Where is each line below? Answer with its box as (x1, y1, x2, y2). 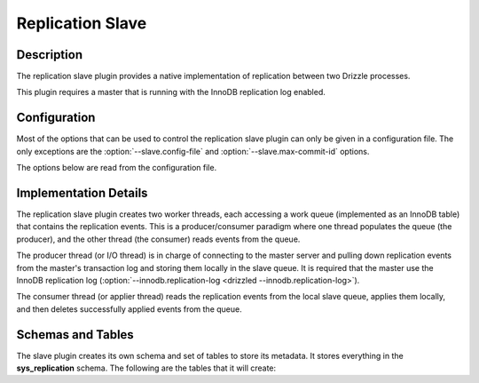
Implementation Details (16, 185, 148, 200)
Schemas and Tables (16, 327, 135, 342)
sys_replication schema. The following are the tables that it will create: (16, 363, 277, 373)
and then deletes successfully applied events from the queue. (16, 303, 243, 315)
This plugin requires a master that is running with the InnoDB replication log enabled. (16, 87, 326, 98)
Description (16, 47, 83, 62)
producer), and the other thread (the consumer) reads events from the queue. (16, 234, 301, 244)
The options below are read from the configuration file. (16, 163, 217, 173)
